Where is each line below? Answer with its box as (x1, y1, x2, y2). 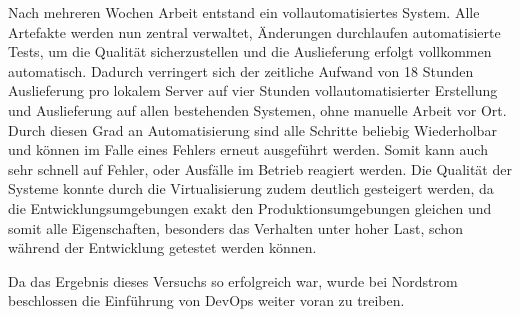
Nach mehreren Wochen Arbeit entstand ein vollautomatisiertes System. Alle (8, 2, 480, 22)
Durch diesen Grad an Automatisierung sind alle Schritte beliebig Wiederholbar (8, 119, 497, 140)
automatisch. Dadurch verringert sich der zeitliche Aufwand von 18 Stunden (8, 60, 474, 81)
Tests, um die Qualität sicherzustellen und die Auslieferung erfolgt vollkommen (8, 41, 492, 62)
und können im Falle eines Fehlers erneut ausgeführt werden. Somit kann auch (8, 139, 488, 160)
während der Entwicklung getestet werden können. (8, 237, 317, 258)
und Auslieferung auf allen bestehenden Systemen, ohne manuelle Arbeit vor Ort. (8, 99, 507, 120)
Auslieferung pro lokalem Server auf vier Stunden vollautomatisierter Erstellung (8, 80, 498, 101)
